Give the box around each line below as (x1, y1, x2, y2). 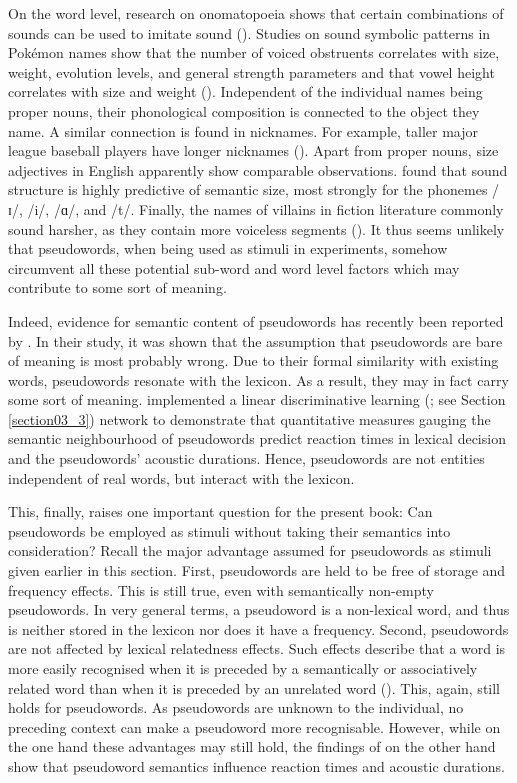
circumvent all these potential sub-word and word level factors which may (8, 257, 460, 278)
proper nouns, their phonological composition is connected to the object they (8, 100, 480, 121)
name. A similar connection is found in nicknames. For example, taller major (8, 120, 478, 141)
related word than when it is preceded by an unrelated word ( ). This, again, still (8, 677, 501, 698)
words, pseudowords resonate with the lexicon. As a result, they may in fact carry (8, 369, 509, 390)
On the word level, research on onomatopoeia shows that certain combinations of (8, 3, 504, 23)
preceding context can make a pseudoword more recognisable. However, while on (8, 716, 501, 737)
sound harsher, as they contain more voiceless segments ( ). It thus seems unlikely (8, 218, 505, 239)
